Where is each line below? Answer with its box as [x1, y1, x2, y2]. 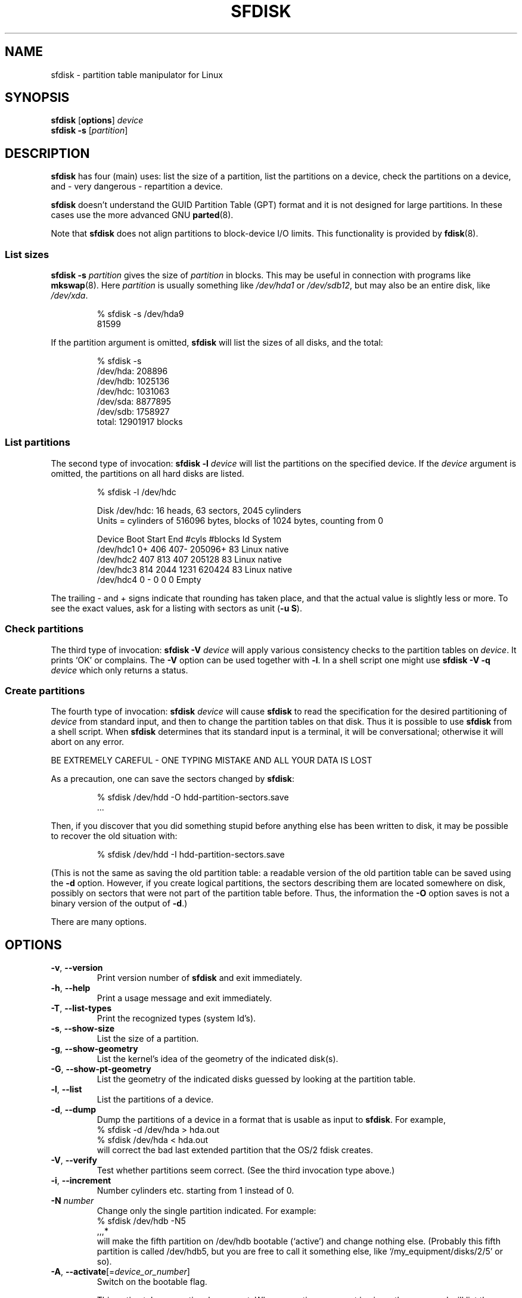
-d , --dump [51, 1104, 96, 1115]
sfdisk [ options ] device [51, 115, 144, 126]
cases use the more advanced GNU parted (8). [51, 210, 234, 221]
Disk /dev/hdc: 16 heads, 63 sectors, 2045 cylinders [97, 505, 302, 516]
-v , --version [51, 962, 103, 973]
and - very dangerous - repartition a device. [51, 181, 223, 192]
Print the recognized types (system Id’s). [97, 1013, 256, 1024]
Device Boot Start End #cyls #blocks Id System [97, 533, 282, 544]
